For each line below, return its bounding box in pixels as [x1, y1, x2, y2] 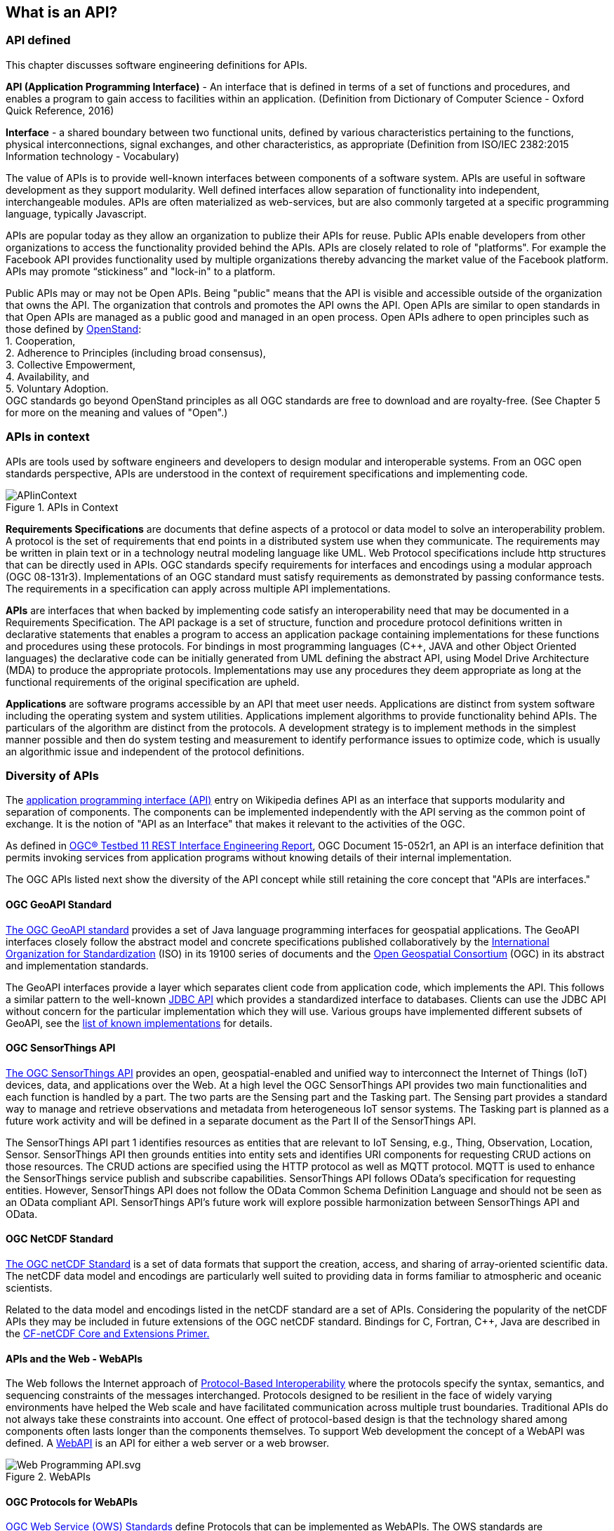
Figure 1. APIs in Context [6, 501, 119, 513]
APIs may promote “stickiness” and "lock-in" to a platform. [6, 265, 276, 277]
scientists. [6, 1281, 53, 1294]
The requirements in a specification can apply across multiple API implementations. [6, 582, 391, 595]
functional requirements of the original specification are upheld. [6, 675, 300, 688]
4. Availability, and [6, 370, 90, 383]
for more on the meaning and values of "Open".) [6, 406, 228, 418]
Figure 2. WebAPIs [6, 1471, 91, 1483]
